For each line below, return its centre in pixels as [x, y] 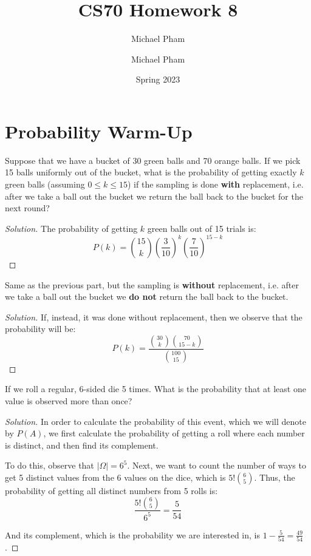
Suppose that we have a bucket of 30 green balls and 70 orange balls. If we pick [153, 160]
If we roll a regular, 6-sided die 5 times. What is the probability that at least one [155, 389]
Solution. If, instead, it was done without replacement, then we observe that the [154, 317]
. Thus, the [275, 477]
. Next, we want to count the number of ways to [217, 465]
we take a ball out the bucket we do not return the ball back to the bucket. [147, 297]
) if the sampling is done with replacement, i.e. [215, 184]
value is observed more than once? [69, 400]
